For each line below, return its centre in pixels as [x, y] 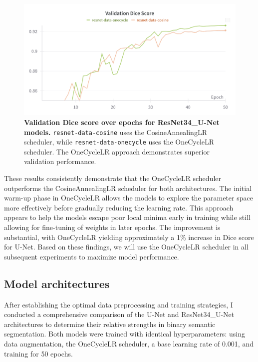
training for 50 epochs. [38, 353]
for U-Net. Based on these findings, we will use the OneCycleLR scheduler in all [126, 247]
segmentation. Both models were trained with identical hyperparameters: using [125, 334]
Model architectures [57, 283]
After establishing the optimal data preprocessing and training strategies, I [119, 304]
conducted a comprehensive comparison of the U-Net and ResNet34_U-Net [119, 314]
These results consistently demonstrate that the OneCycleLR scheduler [113, 178]
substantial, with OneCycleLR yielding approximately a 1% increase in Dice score [129, 237]
